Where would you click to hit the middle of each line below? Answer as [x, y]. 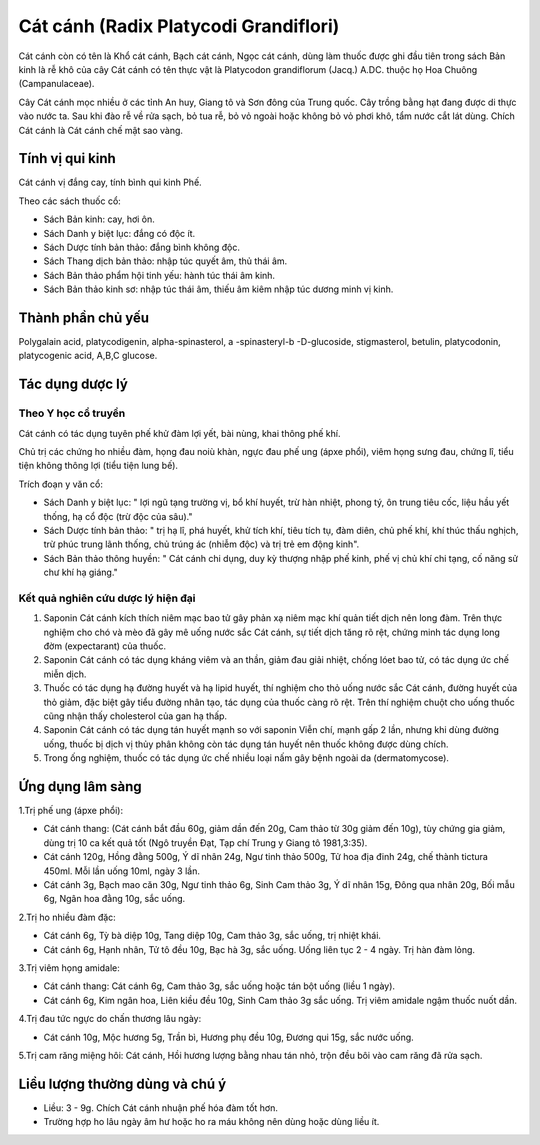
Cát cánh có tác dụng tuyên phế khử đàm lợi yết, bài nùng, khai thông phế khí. [179, 433]
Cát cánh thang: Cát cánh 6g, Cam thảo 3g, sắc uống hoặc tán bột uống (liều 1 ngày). [219, 986]
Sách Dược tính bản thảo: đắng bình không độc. [141, 247]
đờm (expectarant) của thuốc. [105, 646]
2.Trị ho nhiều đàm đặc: [67, 917]
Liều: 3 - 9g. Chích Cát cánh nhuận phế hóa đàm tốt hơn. [161, 1107]
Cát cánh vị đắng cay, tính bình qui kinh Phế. [110, 182]
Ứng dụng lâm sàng [80, 786]
